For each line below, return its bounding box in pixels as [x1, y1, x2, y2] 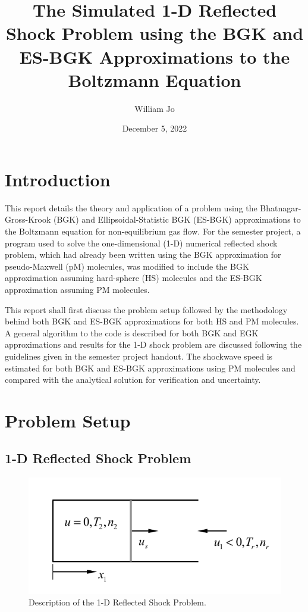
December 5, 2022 [122, 122, 187, 135]
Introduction [5, 167, 111, 191]
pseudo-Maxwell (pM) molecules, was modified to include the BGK [5, 260, 249, 272]
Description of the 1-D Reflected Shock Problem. [29, 596, 206, 608]
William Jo [134, 102, 175, 114]
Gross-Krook [5, 213, 51, 226]
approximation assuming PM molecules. [5, 283, 150, 295]
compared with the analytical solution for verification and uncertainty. [5, 373, 261, 386]
